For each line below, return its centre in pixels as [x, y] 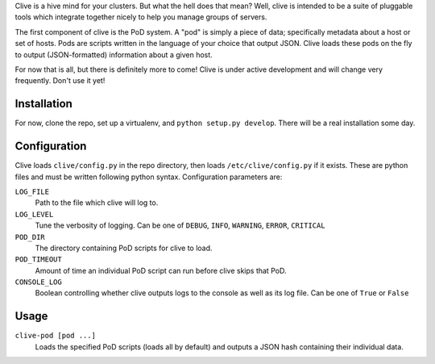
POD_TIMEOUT [38, 259]
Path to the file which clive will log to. [97, 203]
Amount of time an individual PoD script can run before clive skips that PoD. [161, 270]
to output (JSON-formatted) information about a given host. [114, 54]
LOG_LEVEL [34, 214]
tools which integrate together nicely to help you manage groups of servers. [141, 17]
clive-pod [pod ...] [56, 336]
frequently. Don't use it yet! [60, 81]
